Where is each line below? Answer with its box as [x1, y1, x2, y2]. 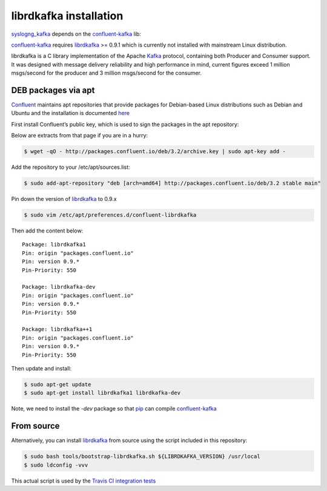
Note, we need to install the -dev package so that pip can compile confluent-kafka [11, 405, 217, 412]
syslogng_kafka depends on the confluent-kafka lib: [11, 30, 142, 38]
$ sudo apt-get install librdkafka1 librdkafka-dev [24, 389, 181, 397]
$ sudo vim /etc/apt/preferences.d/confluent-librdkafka [24, 212, 197, 219]
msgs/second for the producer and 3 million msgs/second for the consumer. [11, 70, 202, 77]
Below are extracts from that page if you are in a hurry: [11, 132, 148, 139]
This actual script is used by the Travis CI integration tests [11, 477, 156, 484]
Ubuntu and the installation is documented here [11, 110, 130, 117]
